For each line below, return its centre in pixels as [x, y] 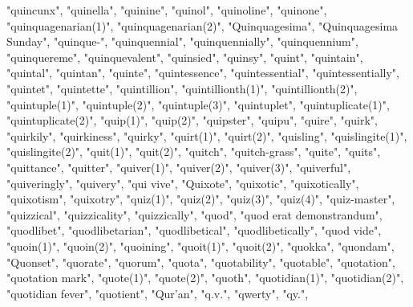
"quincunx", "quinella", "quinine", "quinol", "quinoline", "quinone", [167, 10]
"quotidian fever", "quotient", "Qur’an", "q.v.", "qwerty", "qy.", [158, 293]
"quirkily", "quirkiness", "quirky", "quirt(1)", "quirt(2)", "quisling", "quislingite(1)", [207, 135]
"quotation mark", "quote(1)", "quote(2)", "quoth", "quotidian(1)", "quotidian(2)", [205, 278]
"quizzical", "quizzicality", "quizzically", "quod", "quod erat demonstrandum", [194, 214]
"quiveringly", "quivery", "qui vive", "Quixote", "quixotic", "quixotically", [183, 183]
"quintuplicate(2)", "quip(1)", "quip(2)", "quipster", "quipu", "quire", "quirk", [192, 120]
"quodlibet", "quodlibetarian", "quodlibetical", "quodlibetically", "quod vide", [194, 230]
